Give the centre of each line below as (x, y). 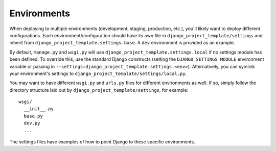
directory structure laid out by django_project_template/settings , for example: (99, 90)
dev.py (32, 123)
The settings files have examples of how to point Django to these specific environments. (102, 142)
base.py (33, 116)
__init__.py (39, 109)
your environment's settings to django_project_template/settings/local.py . (98, 73)
